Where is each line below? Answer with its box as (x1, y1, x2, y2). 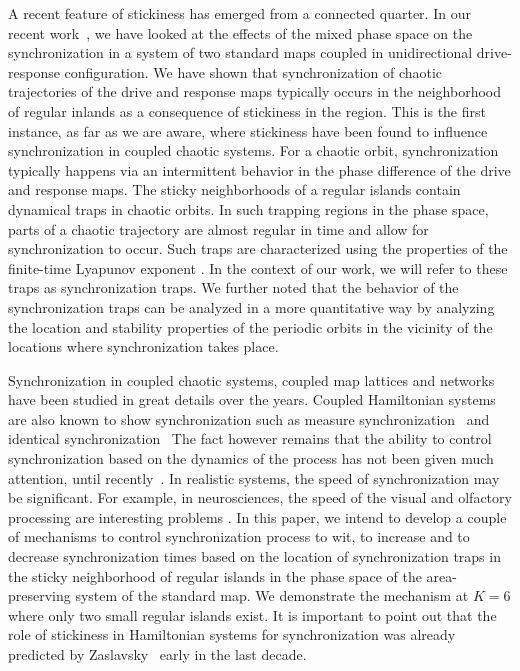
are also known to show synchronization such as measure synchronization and (8, 408, 490, 429)
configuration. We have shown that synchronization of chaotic (64, 61, 443, 82)
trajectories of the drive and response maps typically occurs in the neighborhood (8, 81, 501, 102)
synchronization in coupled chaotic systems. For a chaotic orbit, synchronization (8, 140, 499, 161)
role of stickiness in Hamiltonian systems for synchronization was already (8, 624, 456, 645)
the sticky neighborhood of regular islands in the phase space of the (8, 565, 422, 586)
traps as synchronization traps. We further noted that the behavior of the (8, 277, 459, 298)
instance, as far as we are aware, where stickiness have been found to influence (8, 120, 488, 141)
